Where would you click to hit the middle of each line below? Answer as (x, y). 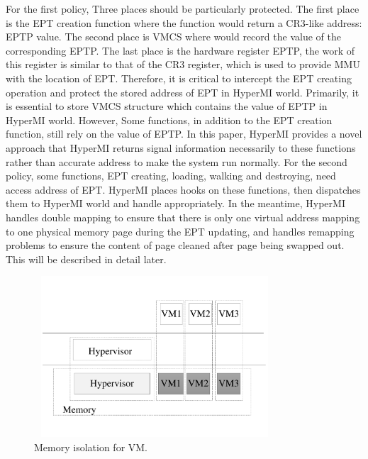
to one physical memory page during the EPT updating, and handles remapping (180, 231)
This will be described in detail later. (86, 259)
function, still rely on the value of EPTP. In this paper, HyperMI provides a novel (184, 134)
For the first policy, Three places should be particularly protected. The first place (183, 9)
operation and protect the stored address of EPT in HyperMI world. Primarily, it (183, 92)
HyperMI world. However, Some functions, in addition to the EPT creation (169, 120)
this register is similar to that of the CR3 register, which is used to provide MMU (183, 64)
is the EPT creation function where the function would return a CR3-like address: (184, 22)
